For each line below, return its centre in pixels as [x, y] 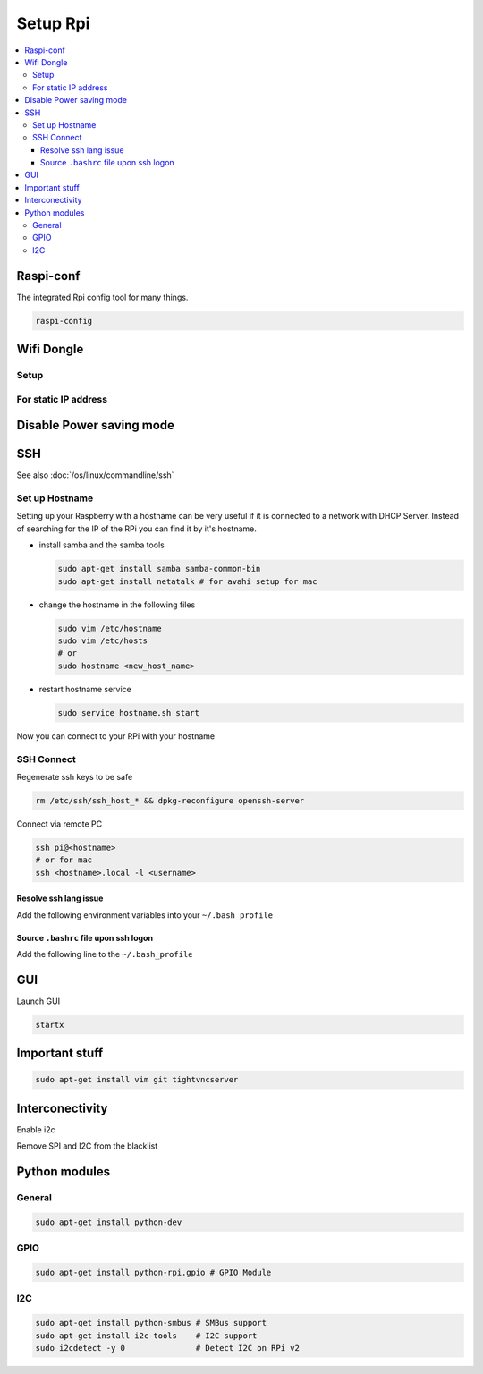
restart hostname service [85, 689]
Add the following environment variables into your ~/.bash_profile [144, 915]
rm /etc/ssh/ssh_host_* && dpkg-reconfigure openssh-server [170, 800]
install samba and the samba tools [102, 545]
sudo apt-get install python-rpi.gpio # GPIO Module [153, 1273]
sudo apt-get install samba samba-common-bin [159, 569]
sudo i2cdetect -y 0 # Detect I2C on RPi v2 [167, 1348]
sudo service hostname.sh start [129, 712]
